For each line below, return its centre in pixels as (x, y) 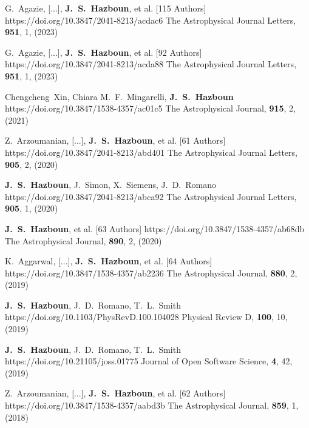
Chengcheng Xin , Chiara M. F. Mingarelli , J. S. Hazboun (119, 96)
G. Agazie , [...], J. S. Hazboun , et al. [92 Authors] (104, 52)
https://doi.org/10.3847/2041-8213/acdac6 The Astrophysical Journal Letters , (151, 20)
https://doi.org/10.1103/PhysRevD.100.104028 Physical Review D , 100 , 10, (146, 317)
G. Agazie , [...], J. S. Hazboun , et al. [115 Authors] (106, 8)
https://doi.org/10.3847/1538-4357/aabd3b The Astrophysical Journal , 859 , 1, (152, 405)
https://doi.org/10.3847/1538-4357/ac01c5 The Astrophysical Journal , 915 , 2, (150, 108)
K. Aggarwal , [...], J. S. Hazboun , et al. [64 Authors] (109, 261)
